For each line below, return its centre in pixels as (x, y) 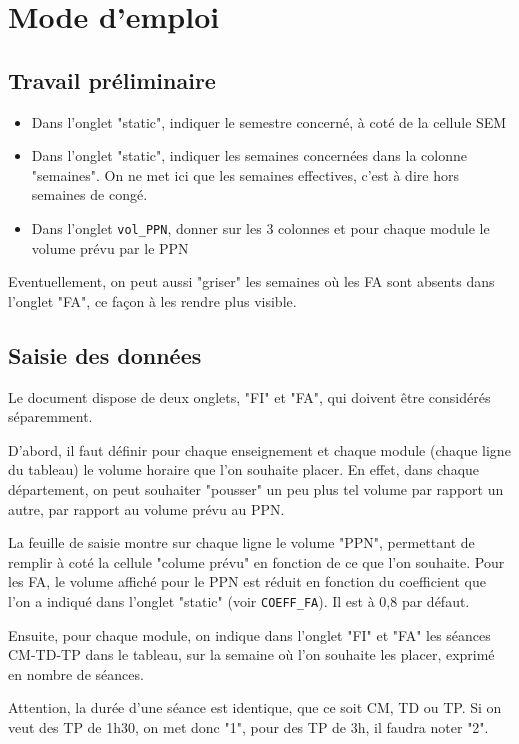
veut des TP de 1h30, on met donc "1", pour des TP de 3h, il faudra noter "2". (248, 726)
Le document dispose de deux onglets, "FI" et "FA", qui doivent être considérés (249, 396)
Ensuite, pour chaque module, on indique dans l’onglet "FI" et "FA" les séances (249, 634)
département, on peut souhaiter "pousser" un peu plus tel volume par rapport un (256, 488)
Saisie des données (105, 354)
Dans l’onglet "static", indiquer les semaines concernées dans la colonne (249, 155)
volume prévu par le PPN (110, 247)
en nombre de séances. (76, 673)
